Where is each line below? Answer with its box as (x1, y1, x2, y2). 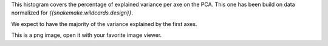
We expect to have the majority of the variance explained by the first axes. (11, 20, 197, 27)
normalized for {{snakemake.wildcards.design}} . (11, 9, 134, 16)
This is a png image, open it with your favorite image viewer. (11, 31, 162, 39)
